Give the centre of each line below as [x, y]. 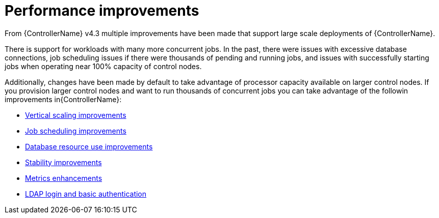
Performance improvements [102, 11]
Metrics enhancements [64, 178]
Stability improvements [63, 162]
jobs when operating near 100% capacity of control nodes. [103, 66]
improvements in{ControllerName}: [63, 99]
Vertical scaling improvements [76, 115]
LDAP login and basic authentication [86, 194]
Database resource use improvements [89, 146]
